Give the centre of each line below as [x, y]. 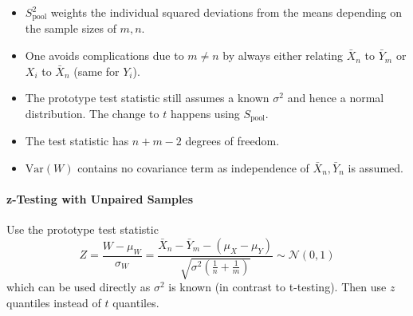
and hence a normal [336, 98]
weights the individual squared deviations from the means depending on [226, 12]
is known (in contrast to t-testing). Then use [277, 287]
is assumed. [376, 167]
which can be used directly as [79, 287]
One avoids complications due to [104, 55]
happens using [205, 113]
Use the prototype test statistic [83, 229]
